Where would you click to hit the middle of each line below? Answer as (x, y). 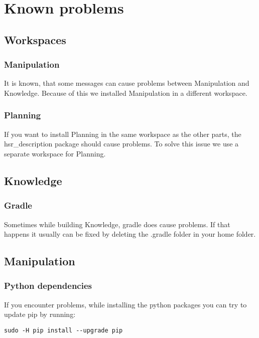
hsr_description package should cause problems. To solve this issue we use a (121, 144)
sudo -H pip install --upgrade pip (63, 330)
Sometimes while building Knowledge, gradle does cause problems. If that (117, 224)
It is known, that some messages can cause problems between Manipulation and (127, 83)
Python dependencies (48, 286)
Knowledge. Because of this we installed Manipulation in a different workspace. (126, 93)
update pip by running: (40, 314)
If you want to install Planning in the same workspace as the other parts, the (123, 134)
